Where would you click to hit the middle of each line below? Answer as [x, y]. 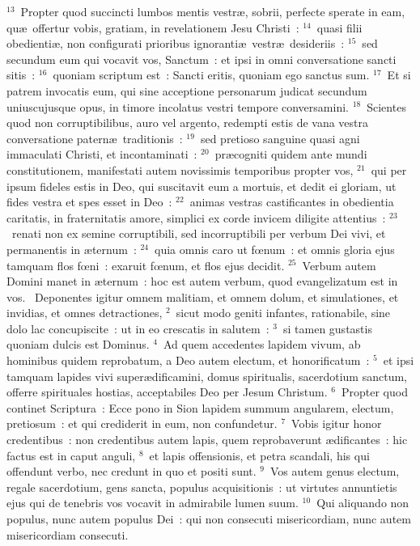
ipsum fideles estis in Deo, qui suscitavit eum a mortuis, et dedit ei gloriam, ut [202, 186]
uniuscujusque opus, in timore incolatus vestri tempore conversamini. [178, 106]
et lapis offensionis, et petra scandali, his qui [259, 455]
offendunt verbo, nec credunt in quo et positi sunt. [132, 471]
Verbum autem [339, 265]
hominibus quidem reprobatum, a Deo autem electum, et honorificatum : [188, 360]
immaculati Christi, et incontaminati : [102, 154]
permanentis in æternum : [72, 249]
